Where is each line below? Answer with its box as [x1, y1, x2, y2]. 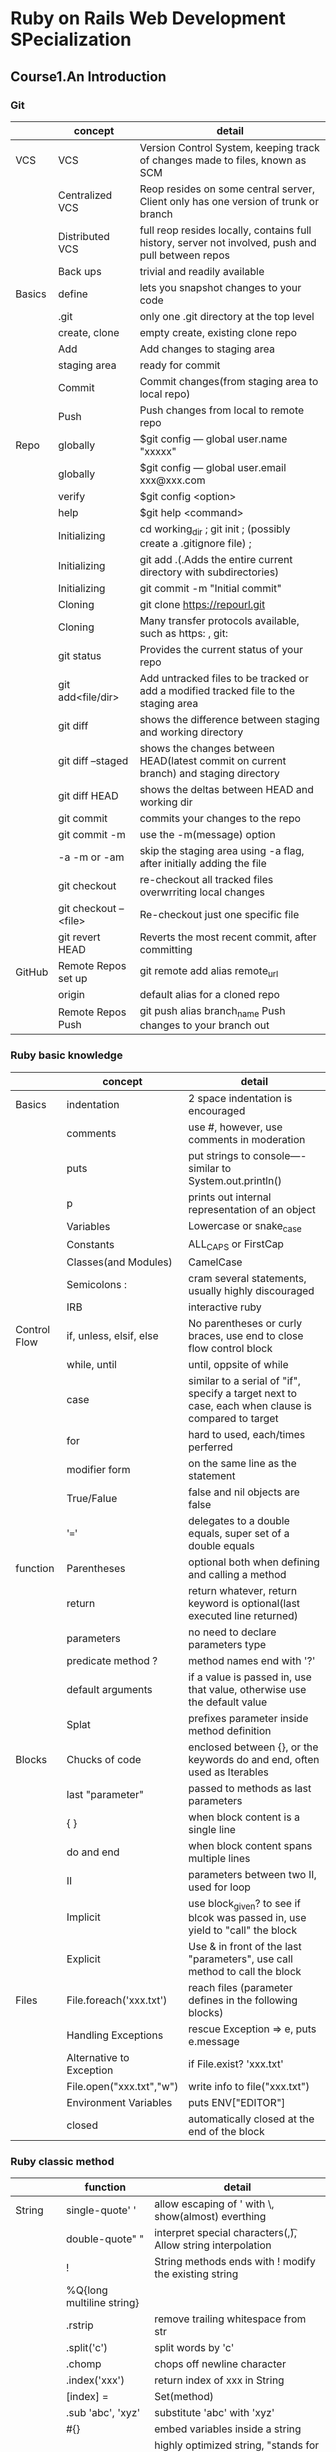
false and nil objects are [188, 1485, 300, 1499]
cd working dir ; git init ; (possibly [139, 522, 291, 538]
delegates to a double [188, 1513, 290, 1527]
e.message [188, 2035, 240, 2049]
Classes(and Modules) [66, 1255, 173, 1269]
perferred [188, 1440, 233, 1454]
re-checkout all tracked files [139, 873, 274, 887]
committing [139, 943, 193, 957]
